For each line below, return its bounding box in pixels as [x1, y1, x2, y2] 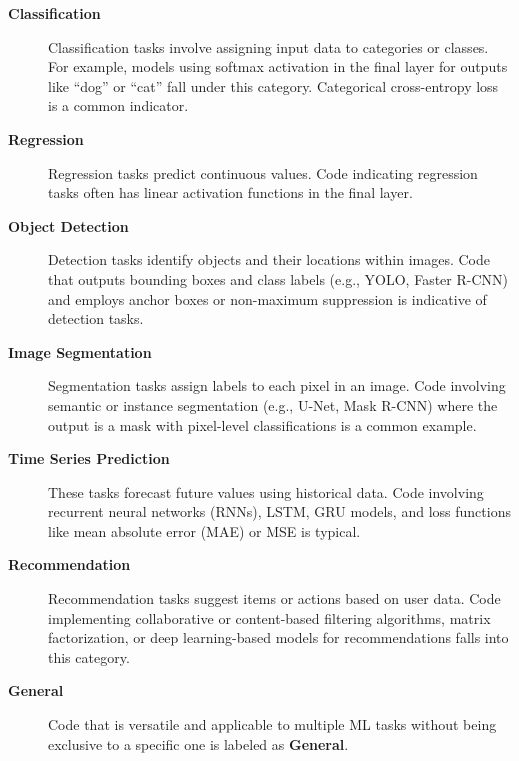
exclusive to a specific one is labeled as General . [48, 733, 349, 754]
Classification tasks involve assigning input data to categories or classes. [48, 36, 489, 57]
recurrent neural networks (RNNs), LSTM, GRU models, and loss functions [48, 501, 511, 522]
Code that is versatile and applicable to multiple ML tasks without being [48, 714, 497, 735]
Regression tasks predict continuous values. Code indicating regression [48, 162, 478, 183]
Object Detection [8, 215, 129, 236]
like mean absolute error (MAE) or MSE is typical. [48, 520, 361, 541]
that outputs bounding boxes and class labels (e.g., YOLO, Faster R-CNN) [48, 268, 508, 289]
